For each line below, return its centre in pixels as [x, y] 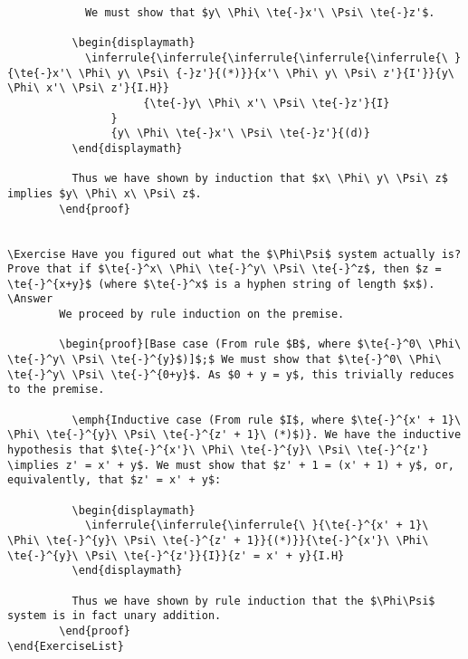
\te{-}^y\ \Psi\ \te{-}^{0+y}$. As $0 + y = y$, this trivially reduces [231, 374]
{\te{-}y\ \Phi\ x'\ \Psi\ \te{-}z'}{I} [267, 103]
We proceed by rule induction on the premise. [202, 315]
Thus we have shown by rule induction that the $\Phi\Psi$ [253, 601]
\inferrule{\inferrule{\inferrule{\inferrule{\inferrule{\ [266, 57]
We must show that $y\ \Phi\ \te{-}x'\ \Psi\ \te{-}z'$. [260, 13]
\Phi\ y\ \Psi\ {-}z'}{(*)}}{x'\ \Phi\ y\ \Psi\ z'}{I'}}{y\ [266, 73]
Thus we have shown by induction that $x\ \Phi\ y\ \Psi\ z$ [260, 179]
